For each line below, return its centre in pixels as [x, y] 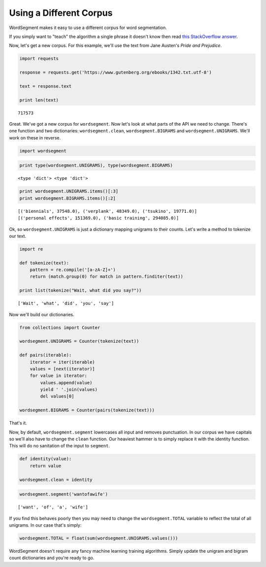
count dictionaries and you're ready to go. [52, 558]
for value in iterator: [58, 376]
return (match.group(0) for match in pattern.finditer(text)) [106, 277]
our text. [18, 236]
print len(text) [39, 100]
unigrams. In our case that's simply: [45, 525]
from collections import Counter [60, 327]
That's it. [18, 423]
